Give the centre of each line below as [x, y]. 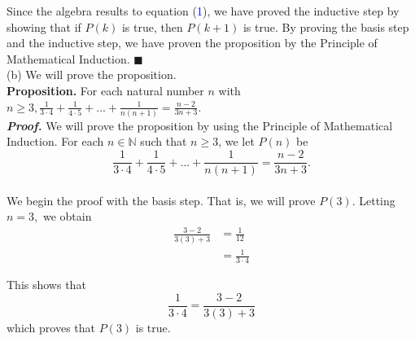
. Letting [373, 200]
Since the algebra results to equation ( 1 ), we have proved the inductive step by [203, 11]
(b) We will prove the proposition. [92, 75]
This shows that [46, 285]
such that [164, 141]
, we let [236, 141]
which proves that [51, 327]
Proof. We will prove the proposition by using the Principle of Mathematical [200, 125]
